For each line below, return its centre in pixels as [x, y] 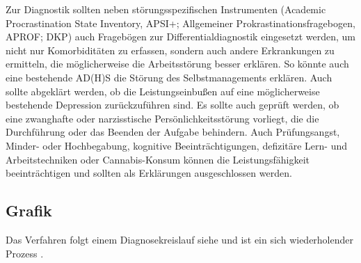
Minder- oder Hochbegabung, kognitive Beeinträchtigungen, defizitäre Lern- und [177, 145]
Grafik [29, 210]
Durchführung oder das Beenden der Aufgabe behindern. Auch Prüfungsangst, [173, 132]
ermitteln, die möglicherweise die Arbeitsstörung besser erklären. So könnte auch [177, 64]
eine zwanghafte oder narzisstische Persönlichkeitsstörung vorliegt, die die [162, 118]
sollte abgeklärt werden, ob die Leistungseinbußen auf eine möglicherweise [163, 91]
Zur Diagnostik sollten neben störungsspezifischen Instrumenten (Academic [166, 9]
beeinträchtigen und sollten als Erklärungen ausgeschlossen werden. [149, 173]
